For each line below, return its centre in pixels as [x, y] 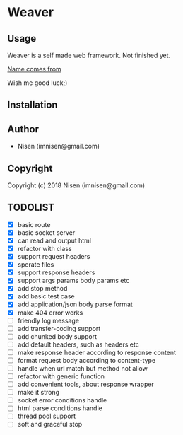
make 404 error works [50, 313]
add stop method [42, 289]
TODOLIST [31, 208]
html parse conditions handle [60, 408]
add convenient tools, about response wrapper [85, 384]
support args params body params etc [73, 281]
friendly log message [48, 320]
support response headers [56, 272]
